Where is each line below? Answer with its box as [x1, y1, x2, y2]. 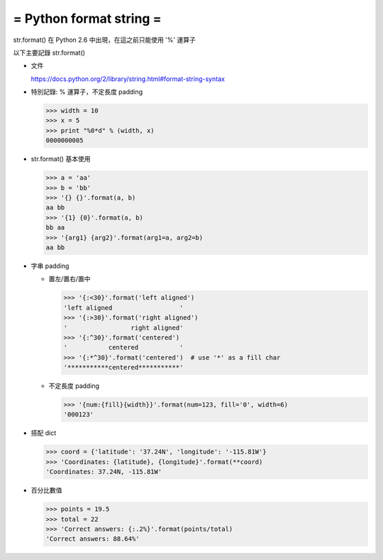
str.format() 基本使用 [30, 155, 91, 163]
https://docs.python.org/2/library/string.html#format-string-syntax [30, 75, 225, 83]
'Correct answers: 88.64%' [45, 535, 140, 543]
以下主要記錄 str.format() [13, 48, 85, 57]
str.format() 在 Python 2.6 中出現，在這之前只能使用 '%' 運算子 [13, 36, 196, 44]
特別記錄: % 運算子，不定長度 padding [30, 87, 143, 96]
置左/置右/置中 [48, 274, 91, 284]
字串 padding [30, 262, 70, 270]
